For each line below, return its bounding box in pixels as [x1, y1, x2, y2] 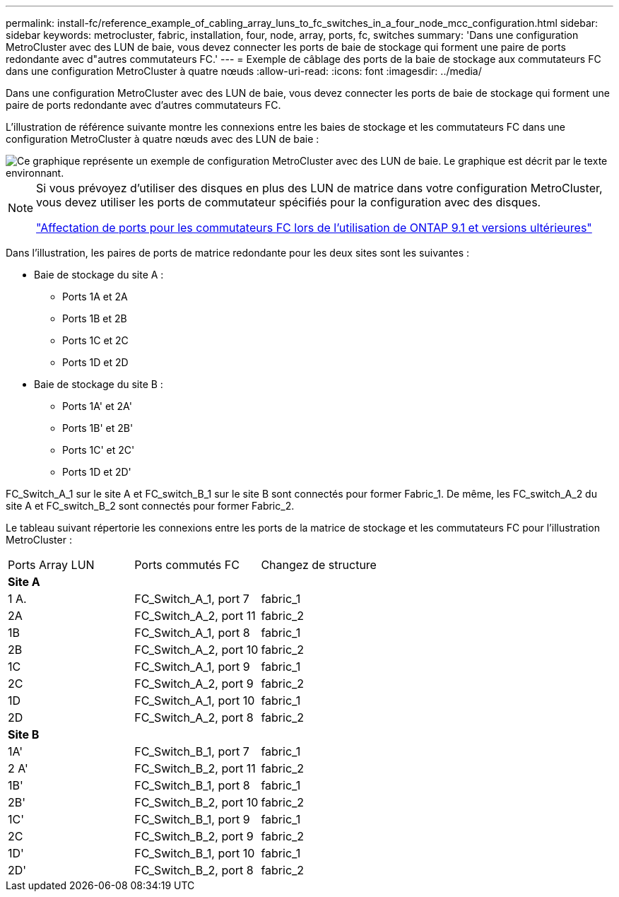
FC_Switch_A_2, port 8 [134, 710, 254, 725]
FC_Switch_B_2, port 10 [134, 795, 259, 809]
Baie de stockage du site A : [34, 269, 164, 281]
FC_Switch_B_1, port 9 [134, 812, 250, 826]
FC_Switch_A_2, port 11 [134, 609, 256, 623]
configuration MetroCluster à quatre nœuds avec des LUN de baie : [6, 133, 319, 145]
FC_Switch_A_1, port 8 [134, 626, 250, 640]
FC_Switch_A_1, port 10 [134, 693, 255, 708]
